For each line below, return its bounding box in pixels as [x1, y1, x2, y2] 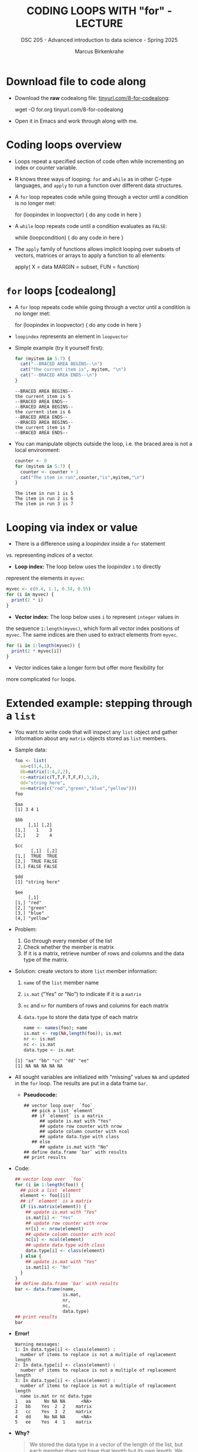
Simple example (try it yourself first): [14, 344, 104, 351]
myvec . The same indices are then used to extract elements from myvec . [6, 631, 178, 638]
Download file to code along [6, 75, 147, 88]
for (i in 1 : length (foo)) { [14, 1181, 84, 1188]
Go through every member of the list [23, 937, 112, 945]
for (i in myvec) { [6, 592, 54, 597]
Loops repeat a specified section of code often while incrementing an [14, 158, 184, 165]
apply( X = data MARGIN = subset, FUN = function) [14, 263, 140, 270]
